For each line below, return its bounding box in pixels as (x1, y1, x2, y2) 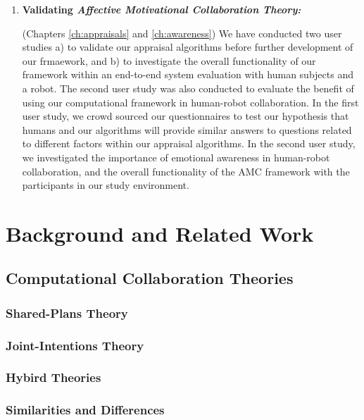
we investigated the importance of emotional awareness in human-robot (22, 149, 330, 164)
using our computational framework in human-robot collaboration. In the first (22, 94, 359, 109)
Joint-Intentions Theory (6, 336, 144, 354)
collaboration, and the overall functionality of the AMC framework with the (22, 163, 350, 178)
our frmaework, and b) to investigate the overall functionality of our (22, 53, 316, 68)
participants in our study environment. (22, 178, 189, 192)
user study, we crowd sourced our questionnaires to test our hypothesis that (22, 109, 349, 123)
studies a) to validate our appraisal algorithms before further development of (22, 39, 353, 54)
